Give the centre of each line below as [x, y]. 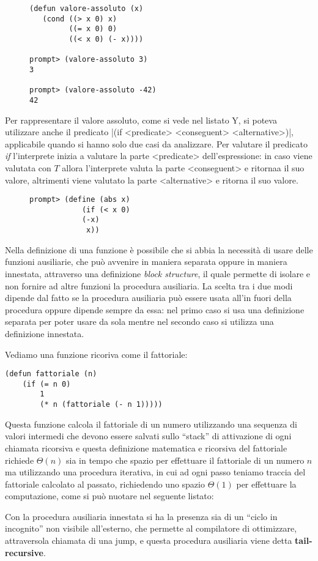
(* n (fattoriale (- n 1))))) [101, 405]
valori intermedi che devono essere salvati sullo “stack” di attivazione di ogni [148, 436]
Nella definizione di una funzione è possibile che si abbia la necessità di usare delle [159, 249]
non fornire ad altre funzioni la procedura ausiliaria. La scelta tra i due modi [149, 285]
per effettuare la [266, 484]
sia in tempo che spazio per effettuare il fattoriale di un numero [185, 460]
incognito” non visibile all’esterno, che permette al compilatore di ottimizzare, [151, 528]
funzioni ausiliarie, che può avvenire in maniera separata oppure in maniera [146, 262]
